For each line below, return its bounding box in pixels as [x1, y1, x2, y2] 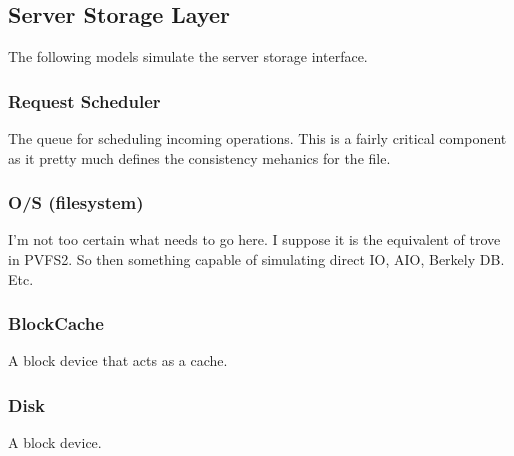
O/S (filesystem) [8, 190, 144, 215]
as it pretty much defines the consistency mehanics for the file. [8, 147, 391, 168]
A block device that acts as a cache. [8, 350, 228, 371]
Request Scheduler [8, 88, 161, 113]
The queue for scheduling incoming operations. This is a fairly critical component [8, 128, 507, 149]
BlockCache [8, 311, 104, 336]
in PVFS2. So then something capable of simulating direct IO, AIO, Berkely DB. [8, 249, 505, 270]
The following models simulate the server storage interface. [8, 46, 368, 67]
